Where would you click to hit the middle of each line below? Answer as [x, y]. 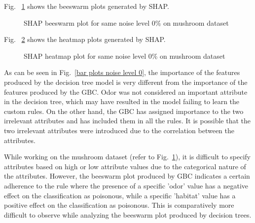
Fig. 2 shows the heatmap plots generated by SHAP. [85, 39]
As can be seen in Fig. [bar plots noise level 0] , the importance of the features [122, 72]
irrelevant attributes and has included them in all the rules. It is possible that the [127, 121]
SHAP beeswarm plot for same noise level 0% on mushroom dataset [126, 22]
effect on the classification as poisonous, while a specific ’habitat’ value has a [120, 195]
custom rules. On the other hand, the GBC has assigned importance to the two [124, 111]
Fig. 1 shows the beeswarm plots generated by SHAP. [87, 6]
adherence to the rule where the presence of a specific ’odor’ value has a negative [126, 185]
